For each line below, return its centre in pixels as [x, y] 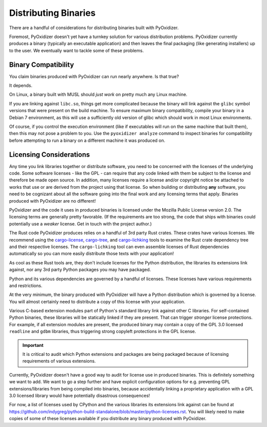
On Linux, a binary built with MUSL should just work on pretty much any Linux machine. [98, 94]
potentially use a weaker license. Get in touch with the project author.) [80, 224]
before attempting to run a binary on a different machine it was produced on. [87, 140]
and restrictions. [26, 285]
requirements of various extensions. [59, 361]
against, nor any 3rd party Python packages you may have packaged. [80, 270]
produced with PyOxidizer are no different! [52, 201]
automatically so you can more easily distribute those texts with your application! [91, 254]
